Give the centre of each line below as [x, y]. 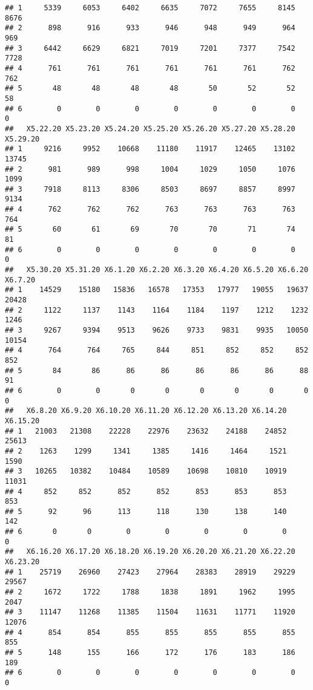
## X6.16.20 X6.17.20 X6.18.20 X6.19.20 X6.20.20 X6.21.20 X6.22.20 [150, 552]
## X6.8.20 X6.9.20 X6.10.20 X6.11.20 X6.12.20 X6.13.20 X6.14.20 [146, 411]
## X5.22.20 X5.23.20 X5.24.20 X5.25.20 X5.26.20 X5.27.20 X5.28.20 [150, 129]
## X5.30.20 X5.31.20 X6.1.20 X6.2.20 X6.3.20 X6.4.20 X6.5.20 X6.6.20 [157, 270]
